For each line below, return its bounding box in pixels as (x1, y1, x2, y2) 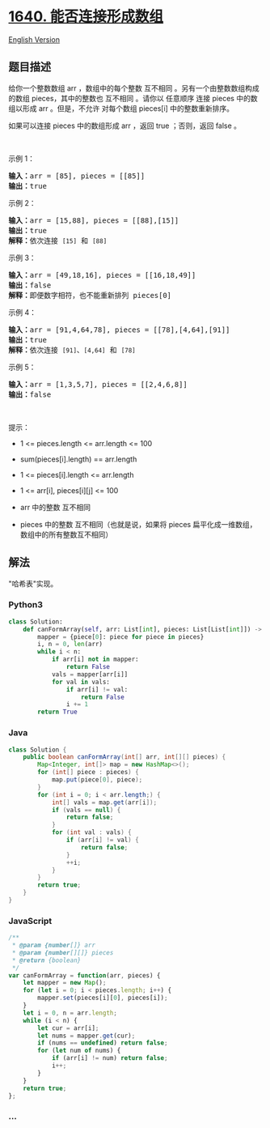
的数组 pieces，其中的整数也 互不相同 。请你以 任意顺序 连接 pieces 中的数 (8, 93, 258, 103)
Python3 (8, 599, 43, 611)
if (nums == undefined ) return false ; (37, 1039, 168, 1047)
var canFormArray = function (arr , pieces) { (8, 971, 161, 980)
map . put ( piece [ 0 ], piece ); (51, 776, 143, 784)
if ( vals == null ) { (51, 806, 121, 814)
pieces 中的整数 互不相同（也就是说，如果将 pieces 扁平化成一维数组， (19, 519, 257, 529)
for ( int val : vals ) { (51, 828, 132, 836)
